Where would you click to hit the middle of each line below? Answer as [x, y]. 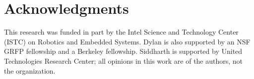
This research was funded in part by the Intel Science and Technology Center [121, 32]
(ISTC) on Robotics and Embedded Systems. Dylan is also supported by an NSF [127, 41]
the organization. [30, 70]
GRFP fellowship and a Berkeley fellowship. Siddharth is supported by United [123, 51]
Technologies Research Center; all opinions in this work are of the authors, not [124, 60]
